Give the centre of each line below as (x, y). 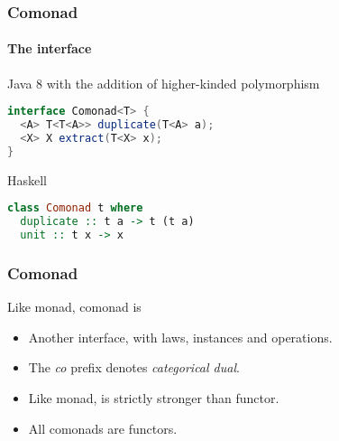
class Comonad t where (75, 208)
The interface (50, 48)
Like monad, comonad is (74, 307)
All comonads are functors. (103, 428)
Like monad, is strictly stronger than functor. (154, 397)
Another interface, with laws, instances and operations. (180, 337)
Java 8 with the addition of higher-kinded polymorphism (164, 83)
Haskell (27, 179)
